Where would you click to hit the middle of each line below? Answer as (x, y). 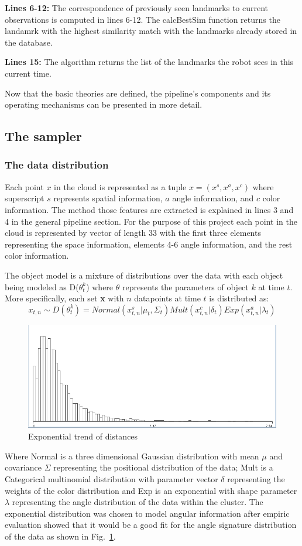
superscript (25, 198)
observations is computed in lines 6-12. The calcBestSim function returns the (143, 19)
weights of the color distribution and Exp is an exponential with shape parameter (151, 490)
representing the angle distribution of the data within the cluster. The (138, 502)
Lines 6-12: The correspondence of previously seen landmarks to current (137, 8)
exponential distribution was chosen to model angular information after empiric (147, 513)
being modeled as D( (42, 286)
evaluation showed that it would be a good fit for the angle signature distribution (151, 525)
